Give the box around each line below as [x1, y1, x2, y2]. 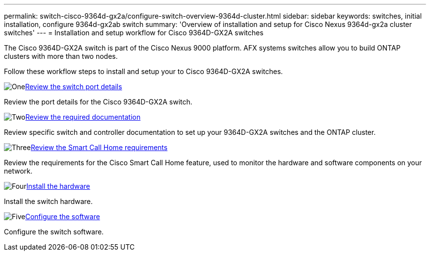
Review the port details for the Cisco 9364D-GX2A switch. [4, 98, 192, 106]
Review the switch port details [25, 82, 122, 91]
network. [4, 167, 33, 175]
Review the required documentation [25, 113, 141, 121]
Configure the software [25, 212, 100, 221]
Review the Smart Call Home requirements [30, 143, 168, 152]
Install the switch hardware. [4, 197, 93, 205]
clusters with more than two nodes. [4, 52, 118, 60]
